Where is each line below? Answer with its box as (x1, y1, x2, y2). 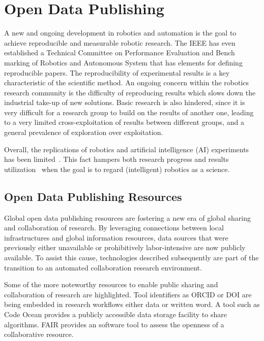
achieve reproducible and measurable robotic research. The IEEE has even (4, 37, 236, 48)
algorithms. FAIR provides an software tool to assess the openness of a (4, 319, 224, 329)
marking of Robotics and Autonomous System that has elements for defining (4, 57, 243, 67)
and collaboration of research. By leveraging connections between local (4, 222, 224, 233)
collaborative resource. (4, 329, 74, 339)
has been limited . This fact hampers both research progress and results (4, 154, 229, 164)
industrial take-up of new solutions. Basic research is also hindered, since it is (4, 97, 245, 108)
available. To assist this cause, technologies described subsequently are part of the (4, 252, 259, 263)
